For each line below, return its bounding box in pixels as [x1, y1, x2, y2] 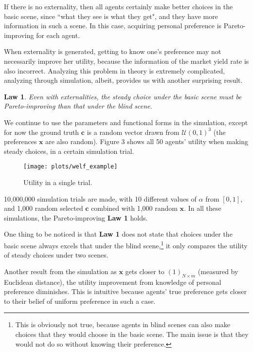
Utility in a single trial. [23, 177, 92, 187]
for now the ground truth [4, 127, 79, 137]
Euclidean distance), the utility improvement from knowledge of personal [4, 277, 221, 287]
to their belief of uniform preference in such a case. [4, 296, 156, 306]
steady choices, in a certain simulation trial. [4, 146, 134, 156]
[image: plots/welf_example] [23, 163, 118, 170]
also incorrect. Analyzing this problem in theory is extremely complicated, [4, 65, 225, 75]
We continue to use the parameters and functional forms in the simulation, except [4, 117, 248, 127]
